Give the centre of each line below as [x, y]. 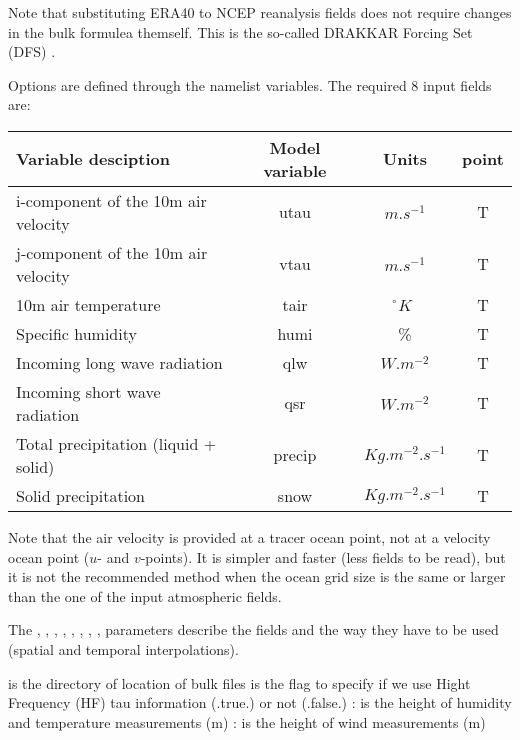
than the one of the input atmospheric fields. [145, 595]
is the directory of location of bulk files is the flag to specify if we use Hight [239, 682]
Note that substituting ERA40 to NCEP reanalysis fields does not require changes [260, 12]
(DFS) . [32, 51]
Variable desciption [93, 159]
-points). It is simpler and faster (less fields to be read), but [323, 556]
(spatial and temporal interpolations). [123, 648]
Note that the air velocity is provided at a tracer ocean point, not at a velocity [249, 536]
